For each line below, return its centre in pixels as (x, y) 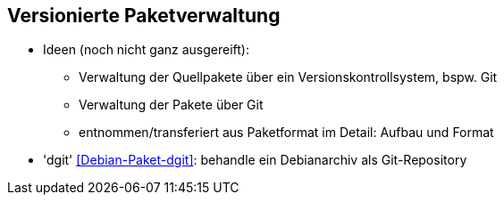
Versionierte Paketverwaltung (144, 16)
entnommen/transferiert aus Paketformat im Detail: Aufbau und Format (286, 133)
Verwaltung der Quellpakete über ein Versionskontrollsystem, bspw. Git (288, 77)
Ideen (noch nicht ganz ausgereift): (146, 50)
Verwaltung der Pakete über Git (171, 105)
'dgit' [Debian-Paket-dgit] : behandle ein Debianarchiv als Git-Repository (255, 160)
